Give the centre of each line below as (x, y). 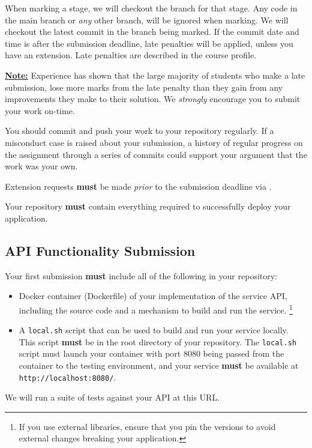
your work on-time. (40, 110)
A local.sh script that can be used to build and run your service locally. (154, 330)
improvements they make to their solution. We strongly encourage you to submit (153, 99)
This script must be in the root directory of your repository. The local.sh (157, 341)
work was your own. (41, 166)
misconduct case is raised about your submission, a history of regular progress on (154, 142)
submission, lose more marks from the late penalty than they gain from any (144, 87)
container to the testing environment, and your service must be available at (159, 365)
